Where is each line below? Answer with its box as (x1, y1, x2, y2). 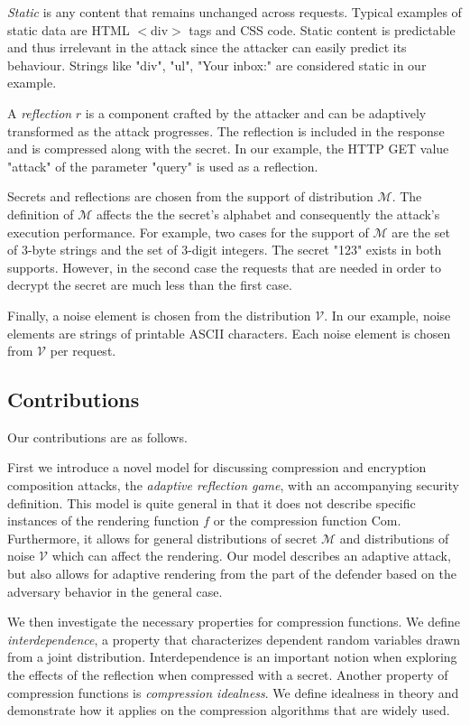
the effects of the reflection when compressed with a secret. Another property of (7, 665, 448, 684)
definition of (7, 204, 74, 223)
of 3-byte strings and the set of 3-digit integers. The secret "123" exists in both (7, 240, 442, 259)
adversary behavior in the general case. (7, 581, 223, 600)
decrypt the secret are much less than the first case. (7, 275, 292, 294)
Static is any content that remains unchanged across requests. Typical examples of (7, 3, 462, 21)
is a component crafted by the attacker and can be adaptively (85, 103, 427, 122)
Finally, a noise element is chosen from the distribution (7, 305, 311, 324)
